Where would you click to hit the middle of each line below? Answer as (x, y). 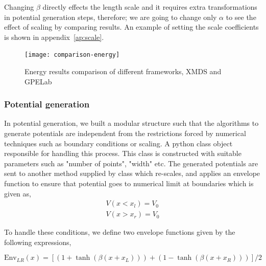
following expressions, (38, 242)
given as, (18, 193)
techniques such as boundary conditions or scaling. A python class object (118, 143)
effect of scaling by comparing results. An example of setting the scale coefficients (131, 27)
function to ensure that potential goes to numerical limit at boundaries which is (129, 183)
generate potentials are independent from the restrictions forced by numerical (125, 133)
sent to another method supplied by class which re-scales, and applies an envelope (132, 173)
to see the (241, 17)
